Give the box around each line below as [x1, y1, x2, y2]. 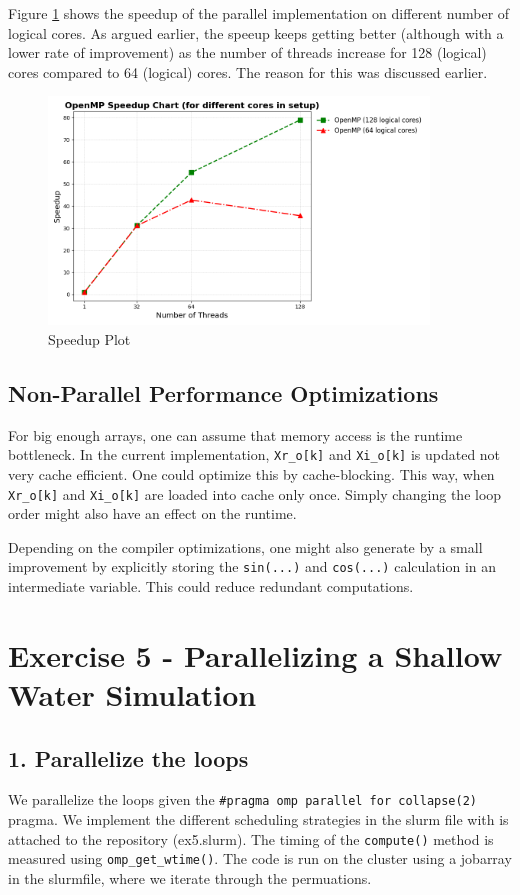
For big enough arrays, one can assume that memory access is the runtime [8, 424, 463, 445]
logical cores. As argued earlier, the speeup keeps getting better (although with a [8, 22, 504, 43]
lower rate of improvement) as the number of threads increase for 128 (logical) [8, 42, 487, 63]
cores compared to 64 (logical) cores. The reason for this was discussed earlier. [8, 61, 488, 82]
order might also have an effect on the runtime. [8, 503, 297, 524]
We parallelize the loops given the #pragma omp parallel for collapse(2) [8, 789, 477, 810]
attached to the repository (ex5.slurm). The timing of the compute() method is [8, 828, 494, 849]
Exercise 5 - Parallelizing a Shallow [8, 634, 503, 675]
